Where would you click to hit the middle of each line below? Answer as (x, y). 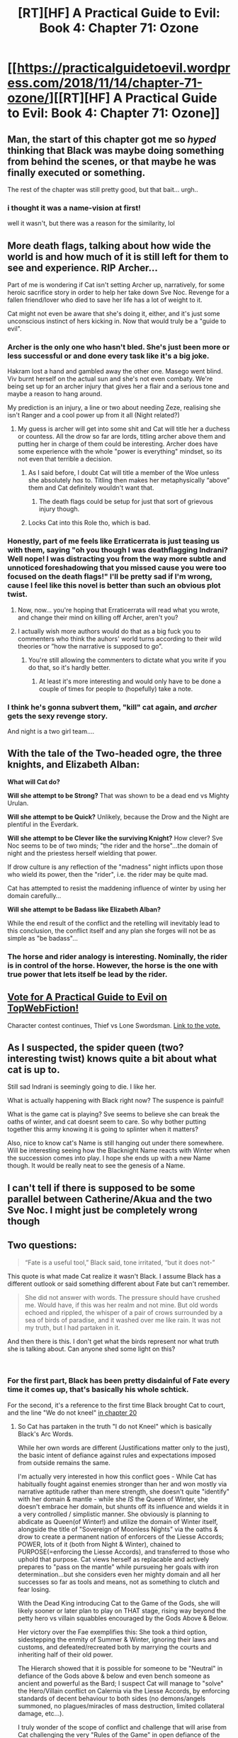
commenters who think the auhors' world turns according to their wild (119, 639)
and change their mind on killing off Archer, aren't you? (98, 617)
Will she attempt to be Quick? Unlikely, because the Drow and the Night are (118, 817)
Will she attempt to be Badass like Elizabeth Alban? (84, 909)
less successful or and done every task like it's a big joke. (108, 356)
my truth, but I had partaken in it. (72, 1328)
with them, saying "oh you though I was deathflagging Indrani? (118, 550)
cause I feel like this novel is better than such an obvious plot (114, 585)
